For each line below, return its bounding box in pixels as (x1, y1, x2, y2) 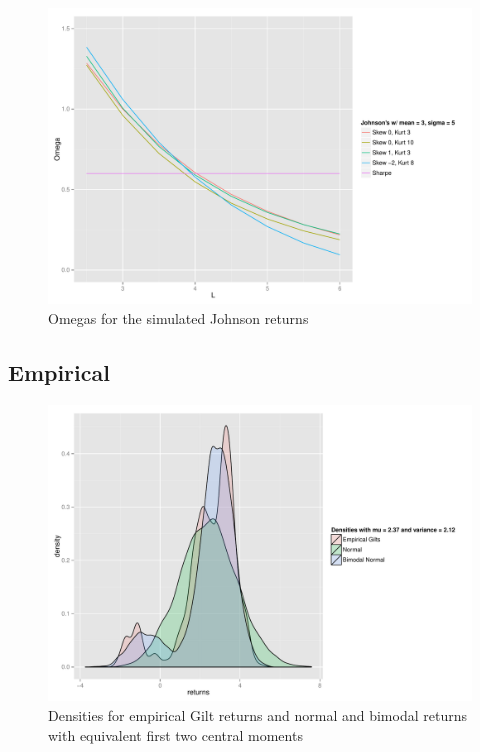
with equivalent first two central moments (48, 724, 303, 745)
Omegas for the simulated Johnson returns (48, 308, 309, 329)
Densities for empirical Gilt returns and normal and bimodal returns (48, 704, 467, 725)
